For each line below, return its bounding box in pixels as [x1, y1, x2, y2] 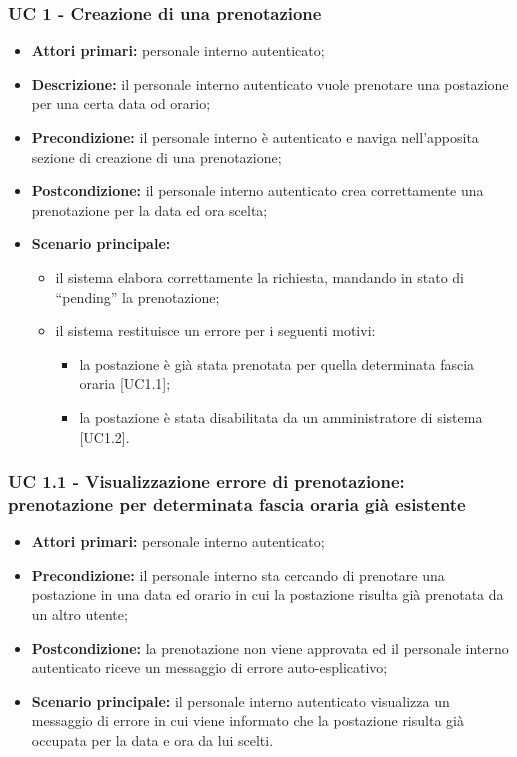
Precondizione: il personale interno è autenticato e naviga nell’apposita [31, 127, 479, 147]
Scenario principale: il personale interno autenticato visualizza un [31, 690, 450, 711]
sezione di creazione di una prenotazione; [31, 146, 282, 167]
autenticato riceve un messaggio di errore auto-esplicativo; [31, 657, 388, 678]
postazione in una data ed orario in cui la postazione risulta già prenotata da [31, 584, 504, 605]
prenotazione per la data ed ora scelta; [31, 199, 268, 220]
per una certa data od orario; [31, 93, 211, 114]
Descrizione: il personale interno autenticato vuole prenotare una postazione [31, 73, 509, 94]
